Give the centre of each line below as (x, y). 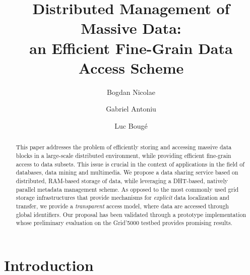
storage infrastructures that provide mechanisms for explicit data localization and (122, 198)
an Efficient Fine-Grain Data (131, 48)
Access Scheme (131, 67)
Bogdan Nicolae (131, 92)
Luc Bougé (131, 125)
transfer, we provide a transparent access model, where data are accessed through (122, 206)
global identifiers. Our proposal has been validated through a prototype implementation (131, 214)
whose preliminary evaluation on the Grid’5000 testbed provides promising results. (124, 223)
